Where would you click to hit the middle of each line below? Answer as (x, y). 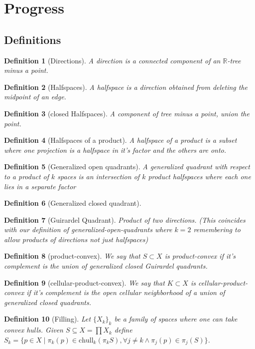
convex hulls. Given (34, 330)
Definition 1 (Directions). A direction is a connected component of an (112, 60)
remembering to (217, 229)
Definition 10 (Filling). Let (48, 319)
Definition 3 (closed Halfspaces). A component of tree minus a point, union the (127, 113)
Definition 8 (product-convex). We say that (72, 256)
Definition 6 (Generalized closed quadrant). (73, 203)
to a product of (26, 176)
